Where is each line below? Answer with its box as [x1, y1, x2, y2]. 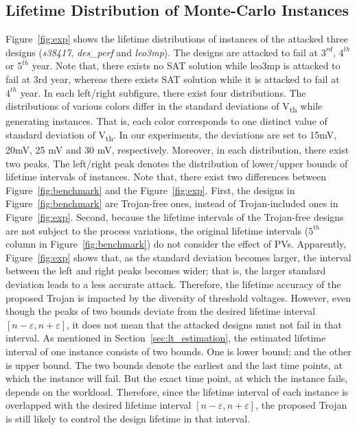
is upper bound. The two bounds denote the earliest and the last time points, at [5, 357, 343, 372]
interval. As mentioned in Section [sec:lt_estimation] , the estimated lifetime [5, 331, 326, 345]
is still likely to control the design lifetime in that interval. [5, 411, 251, 425]
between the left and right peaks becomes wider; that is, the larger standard [5, 263, 326, 278]
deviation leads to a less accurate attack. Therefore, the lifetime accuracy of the [5, 276, 341, 291]
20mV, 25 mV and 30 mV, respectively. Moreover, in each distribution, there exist [5, 143, 349, 157]
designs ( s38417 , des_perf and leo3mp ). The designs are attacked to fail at [5, 45, 319, 59]
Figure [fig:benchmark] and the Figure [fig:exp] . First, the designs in [5, 182, 295, 197]
